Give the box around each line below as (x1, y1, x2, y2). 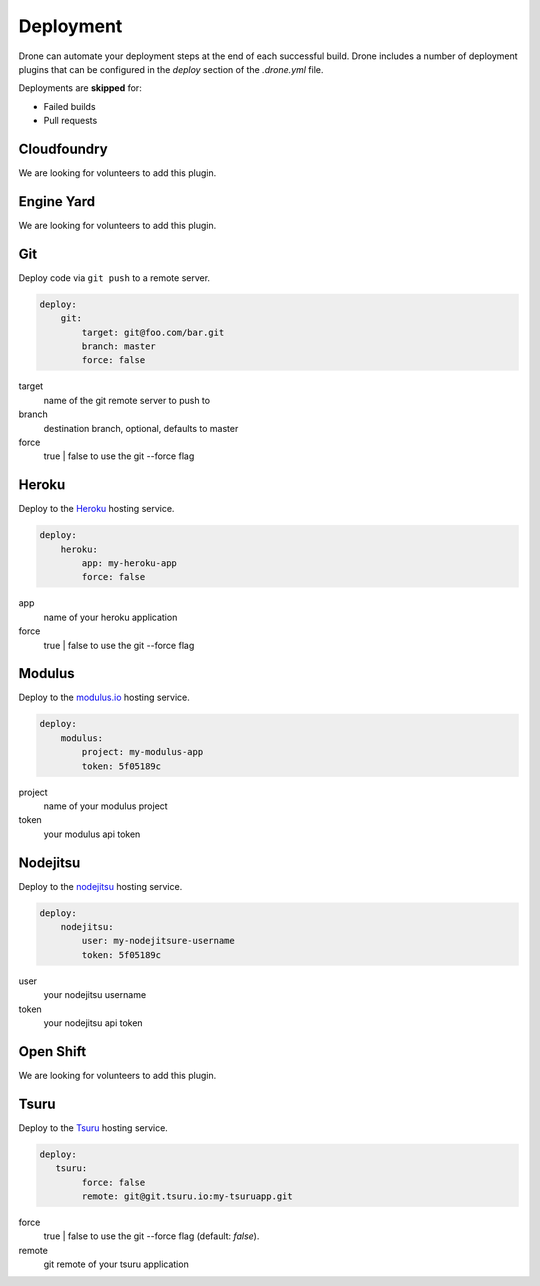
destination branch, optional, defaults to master (43, 422, 239, 434)
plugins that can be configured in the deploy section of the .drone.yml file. (18, 63, 324, 75)
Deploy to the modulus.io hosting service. (18, 691, 190, 704)
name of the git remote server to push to (43, 394, 210, 406)
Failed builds (43, 100, 96, 112)
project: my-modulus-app (81, 746, 204, 758)
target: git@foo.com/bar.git (81, 326, 225, 338)
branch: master (81, 340, 157, 352)
